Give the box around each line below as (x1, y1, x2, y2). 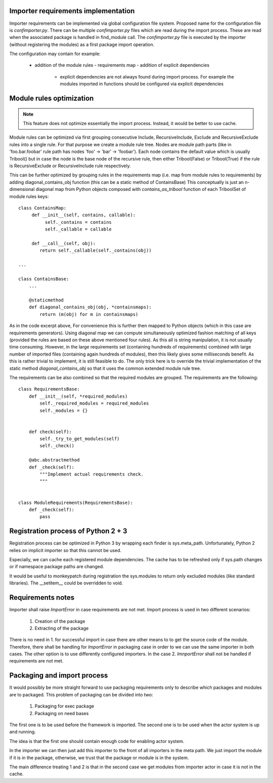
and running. (9, 729, 36, 735)
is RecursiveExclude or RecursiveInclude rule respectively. (9, 163, 131, 169)
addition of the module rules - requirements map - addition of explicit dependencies (34, 62, 210, 68)
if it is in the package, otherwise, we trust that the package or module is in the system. (9, 755, 189, 761)
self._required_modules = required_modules (39, 401, 149, 406)
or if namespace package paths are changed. (9, 564, 105, 570)
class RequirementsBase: (18, 386, 80, 392)
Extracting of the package (34, 625, 89, 631)
